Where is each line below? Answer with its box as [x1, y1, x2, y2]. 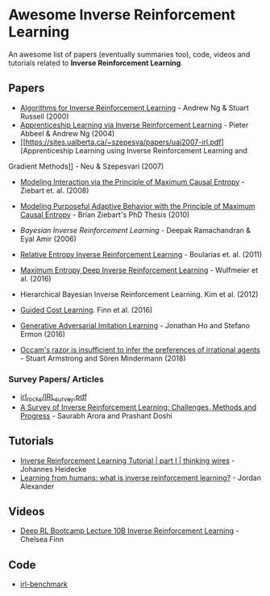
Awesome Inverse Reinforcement [8, 6, 236, 24]
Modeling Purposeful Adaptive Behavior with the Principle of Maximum [19, 201, 255, 210]
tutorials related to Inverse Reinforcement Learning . [8, 58, 183, 68]
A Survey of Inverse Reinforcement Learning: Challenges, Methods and [19, 402, 256, 412]
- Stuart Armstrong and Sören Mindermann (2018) [19, 353, 186, 363]
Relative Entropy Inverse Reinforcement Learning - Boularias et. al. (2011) [19, 249, 263, 259]
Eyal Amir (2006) [19, 234, 77, 244]
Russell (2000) [19, 111, 69, 121]
